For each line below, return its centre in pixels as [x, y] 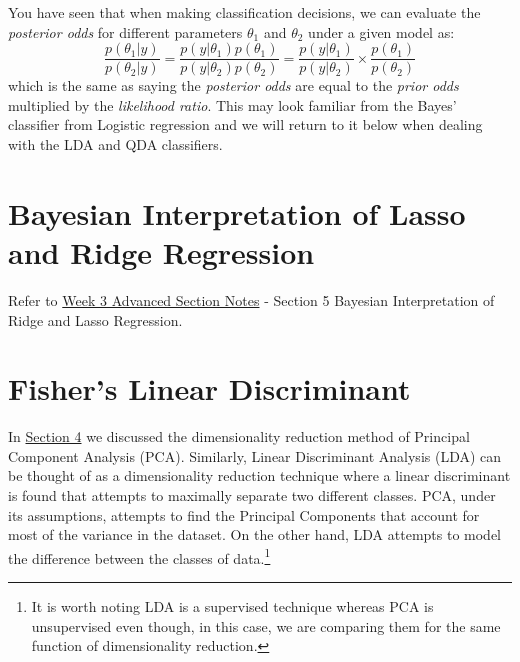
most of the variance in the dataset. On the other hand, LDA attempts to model [255, 534]
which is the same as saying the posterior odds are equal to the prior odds [233, 85]
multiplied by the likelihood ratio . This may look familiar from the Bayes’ [232, 104]
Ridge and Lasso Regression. [95, 319]
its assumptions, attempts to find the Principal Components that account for [244, 514]
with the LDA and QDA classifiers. [115, 144]
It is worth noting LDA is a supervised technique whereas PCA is [232, 606]
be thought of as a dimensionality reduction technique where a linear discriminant [259, 475]
